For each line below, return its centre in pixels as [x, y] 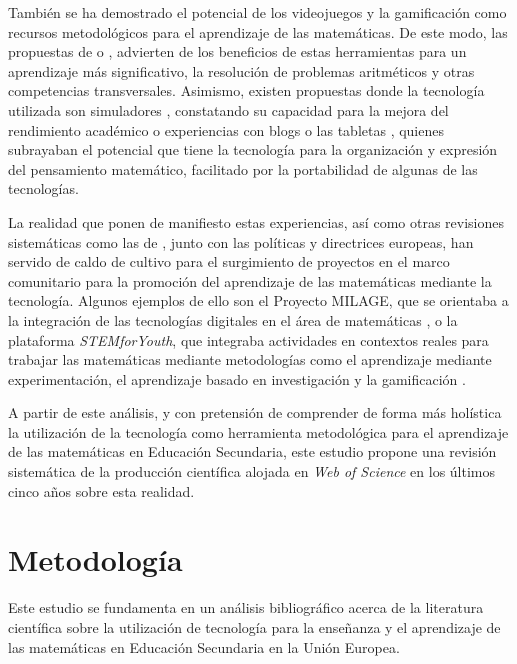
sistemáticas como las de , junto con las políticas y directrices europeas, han [241, 241]
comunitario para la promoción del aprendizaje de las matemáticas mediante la [250, 280]
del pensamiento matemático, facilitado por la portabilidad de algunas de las [243, 168]
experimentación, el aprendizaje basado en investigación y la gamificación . [237, 378]
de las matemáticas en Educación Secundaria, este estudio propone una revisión [252, 451]
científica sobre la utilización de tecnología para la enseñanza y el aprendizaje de [254, 626]
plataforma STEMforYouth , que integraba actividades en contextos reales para [248, 339]
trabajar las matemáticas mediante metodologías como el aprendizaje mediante [250, 359]
